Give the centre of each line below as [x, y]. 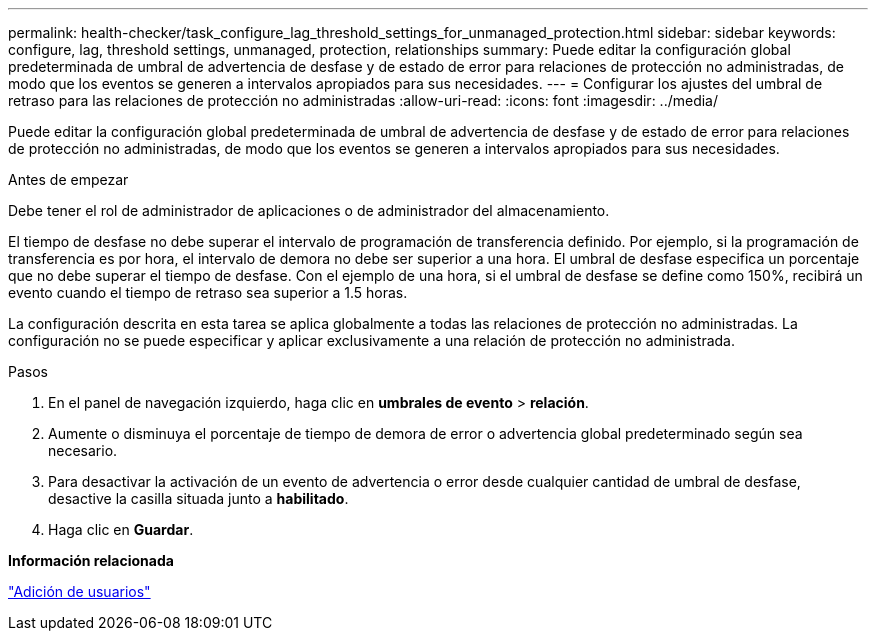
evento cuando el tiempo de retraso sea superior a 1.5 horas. [208, 292]
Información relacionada [91, 560]
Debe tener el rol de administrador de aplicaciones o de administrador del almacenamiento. [309, 210]
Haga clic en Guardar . [121, 529]
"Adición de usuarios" [79, 591]
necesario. [83, 450]
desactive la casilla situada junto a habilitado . [198, 498]
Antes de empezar [68, 179]
